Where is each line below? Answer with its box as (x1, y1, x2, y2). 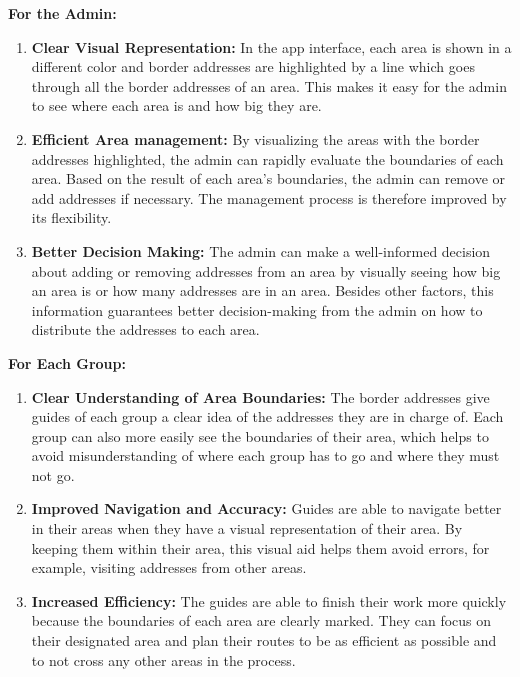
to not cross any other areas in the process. (31, 649, 296, 670)
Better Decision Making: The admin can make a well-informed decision (31, 240, 491, 261)
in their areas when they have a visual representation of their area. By (31, 518, 463, 539)
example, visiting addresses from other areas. (31, 557, 307, 578)
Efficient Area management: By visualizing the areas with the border (31, 128, 480, 149)
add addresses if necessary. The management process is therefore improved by (31, 187, 507, 208)
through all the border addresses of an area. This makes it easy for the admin (31, 75, 507, 96)
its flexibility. (31, 207, 112, 228)
